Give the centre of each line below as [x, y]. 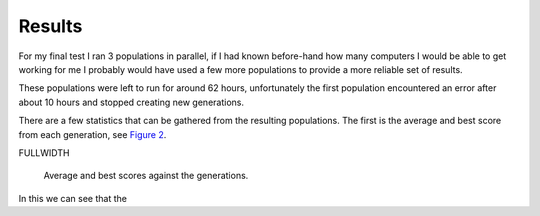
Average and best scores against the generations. [146, 176]
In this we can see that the [72, 198]
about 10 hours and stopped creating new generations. [131, 102]
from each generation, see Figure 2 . [92, 134]
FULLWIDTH [44, 152]
